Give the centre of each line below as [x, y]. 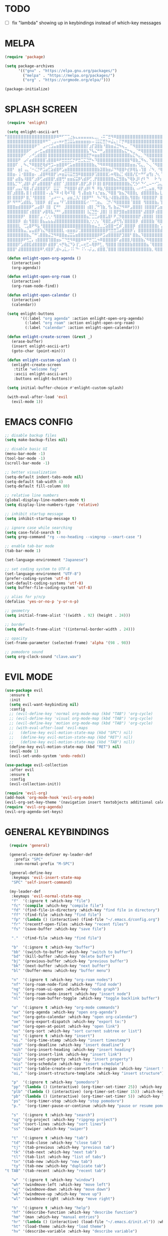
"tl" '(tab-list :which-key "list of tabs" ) [59, 1157]
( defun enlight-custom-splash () [42, 360]
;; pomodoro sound [24, 652]
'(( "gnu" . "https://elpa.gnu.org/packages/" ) [67, 71]
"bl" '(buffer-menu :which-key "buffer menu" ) [61, 971]
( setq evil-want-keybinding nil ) [44, 704]
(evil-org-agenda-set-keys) [34, 812]
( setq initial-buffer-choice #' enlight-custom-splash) [65, 388]
